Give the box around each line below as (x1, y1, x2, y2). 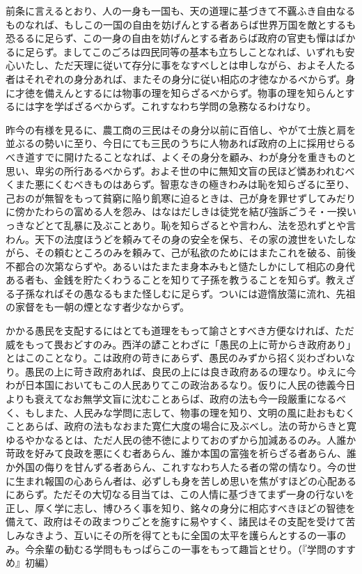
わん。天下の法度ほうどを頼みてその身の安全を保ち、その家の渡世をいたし (6, 231, 347, 246)
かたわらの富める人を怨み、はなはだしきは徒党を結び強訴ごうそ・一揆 (24, 204, 347, 219)
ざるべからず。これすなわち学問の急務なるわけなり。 (73, 99, 317, 114)
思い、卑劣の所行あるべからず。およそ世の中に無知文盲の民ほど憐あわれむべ (6, 163, 355, 178)
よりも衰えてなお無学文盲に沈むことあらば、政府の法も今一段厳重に (6, 391, 317, 406)
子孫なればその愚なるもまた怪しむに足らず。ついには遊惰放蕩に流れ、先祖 (15, 286, 356, 300)
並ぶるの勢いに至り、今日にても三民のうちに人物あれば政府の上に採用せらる (6, 136, 356, 150)
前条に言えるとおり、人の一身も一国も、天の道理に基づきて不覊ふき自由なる (6, 3, 356, 17)
